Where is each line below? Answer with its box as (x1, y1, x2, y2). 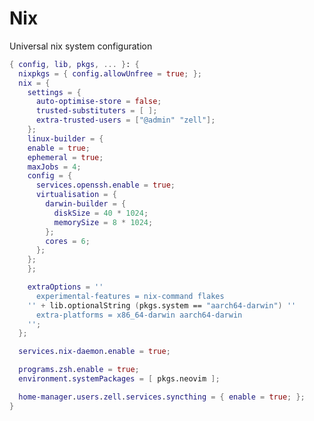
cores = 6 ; (45, 236, 91, 246)
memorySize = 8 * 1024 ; (53, 217, 154, 227)
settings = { (27, 87, 82, 97)
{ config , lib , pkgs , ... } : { (9, 59, 140, 69)
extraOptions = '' (27, 282, 104, 292)
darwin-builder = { (45, 199, 127, 209)
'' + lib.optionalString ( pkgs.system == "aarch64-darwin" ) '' (27, 300, 297, 311)
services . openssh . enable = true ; (35, 180, 176, 191)
